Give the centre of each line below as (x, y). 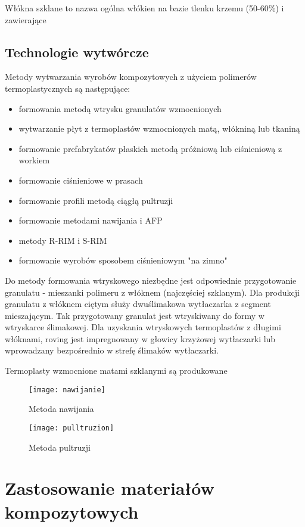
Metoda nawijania (61, 409)
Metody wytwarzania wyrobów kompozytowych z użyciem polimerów (131, 77)
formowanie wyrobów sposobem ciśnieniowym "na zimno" (123, 260)
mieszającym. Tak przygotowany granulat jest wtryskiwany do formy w (135, 315)
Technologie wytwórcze (77, 52)
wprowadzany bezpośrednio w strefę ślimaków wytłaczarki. (112, 350)
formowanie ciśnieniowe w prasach (81, 180)
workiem (34, 160)
